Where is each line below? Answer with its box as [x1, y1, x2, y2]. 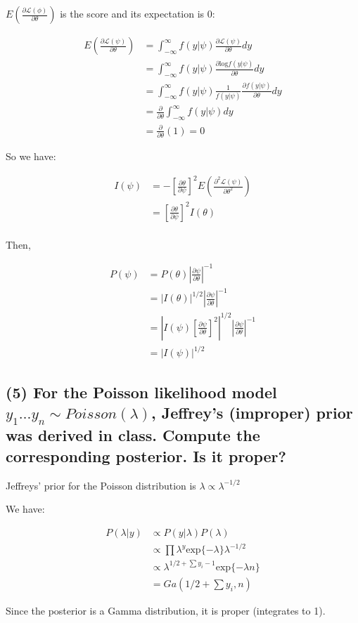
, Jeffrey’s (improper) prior [151, 402, 353, 424]
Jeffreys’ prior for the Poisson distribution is [6, 478, 196, 492]
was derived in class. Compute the [6, 424, 260, 446]
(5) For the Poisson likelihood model [6, 381, 277, 402]
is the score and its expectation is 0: [60, 6, 215, 20]
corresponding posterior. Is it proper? [6, 445, 286, 466]
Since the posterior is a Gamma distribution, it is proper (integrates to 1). [6, 603, 326, 617]
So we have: [6, 149, 56, 164]
